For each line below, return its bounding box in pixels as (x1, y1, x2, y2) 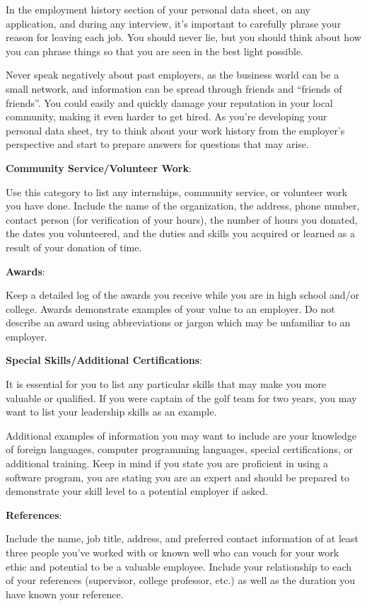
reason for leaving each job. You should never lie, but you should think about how (6, 30, 361, 45)
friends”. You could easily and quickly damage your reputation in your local (6, 95, 333, 110)
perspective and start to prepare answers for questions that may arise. (6, 137, 309, 151)
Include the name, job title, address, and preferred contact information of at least (6, 531, 359, 546)
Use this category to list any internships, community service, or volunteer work (6, 184, 347, 199)
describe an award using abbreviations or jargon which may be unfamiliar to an (6, 315, 351, 330)
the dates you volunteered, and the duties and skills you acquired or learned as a (6, 226, 356, 241)
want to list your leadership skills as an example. (6, 404, 217, 419)
